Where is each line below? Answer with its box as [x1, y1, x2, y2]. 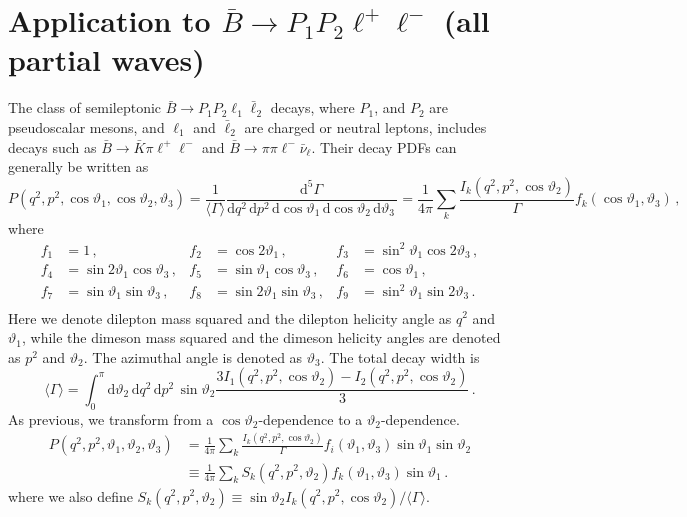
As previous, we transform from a [8, 408, 214, 429]
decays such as [8, 136, 97, 157]
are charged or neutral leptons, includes [244, 116, 487, 137]
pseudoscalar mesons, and [8, 116, 165, 137]
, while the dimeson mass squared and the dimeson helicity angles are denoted [21, 327, 501, 348]
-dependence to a [258, 408, 363, 429]
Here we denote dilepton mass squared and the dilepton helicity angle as [8, 307, 452, 328]
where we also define [8, 485, 133, 506]
